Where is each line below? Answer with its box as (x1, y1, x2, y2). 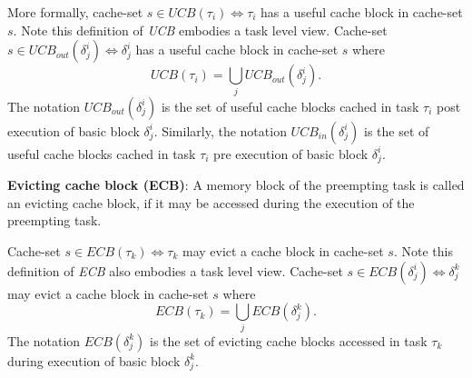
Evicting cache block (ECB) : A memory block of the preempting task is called (7, 175, 465, 194)
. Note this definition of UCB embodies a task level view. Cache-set (13, 20, 388, 39)
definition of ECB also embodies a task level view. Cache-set (7, 261, 343, 280)
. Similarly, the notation (153, 121, 287, 140)
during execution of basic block (7, 351, 181, 370)
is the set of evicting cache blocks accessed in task (150, 331, 428, 350)
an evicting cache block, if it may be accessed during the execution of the (7, 193, 415, 212)
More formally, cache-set (7, 3, 143, 21)
